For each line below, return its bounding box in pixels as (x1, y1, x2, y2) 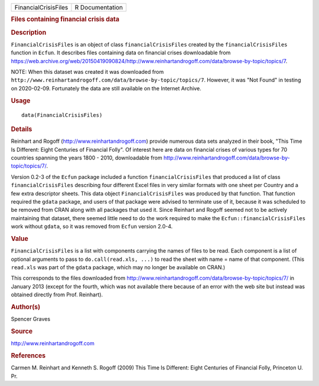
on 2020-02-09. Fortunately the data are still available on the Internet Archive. (11, 84, 201, 91)
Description (11, 28, 47, 37)
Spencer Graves (11, 316, 50, 323)
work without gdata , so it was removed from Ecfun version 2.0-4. (11, 223, 173, 230)
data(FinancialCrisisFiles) (21, 112, 103, 118)
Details (11, 125, 32, 133)
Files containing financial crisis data (11, 15, 120, 24)
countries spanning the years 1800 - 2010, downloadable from (11, 154, 162, 161)
